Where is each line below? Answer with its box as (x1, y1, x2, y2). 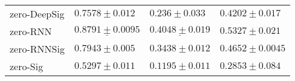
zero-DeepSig (10, 7, 65, 21)
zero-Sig (10, 59, 44, 73)
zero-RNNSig (10, 42, 65, 56)
